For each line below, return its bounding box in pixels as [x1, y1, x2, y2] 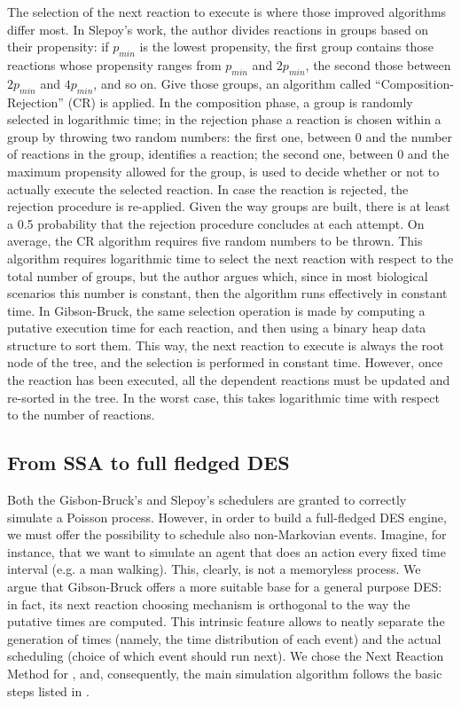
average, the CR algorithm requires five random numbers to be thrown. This [7, 231, 423, 250]
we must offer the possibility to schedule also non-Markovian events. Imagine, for [7, 525, 447, 544]
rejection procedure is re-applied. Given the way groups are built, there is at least [7, 197, 450, 216]
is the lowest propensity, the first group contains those [139, 37, 434, 56]
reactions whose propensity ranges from [7, 55, 222, 74]
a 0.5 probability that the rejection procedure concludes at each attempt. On [7, 214, 425, 232]
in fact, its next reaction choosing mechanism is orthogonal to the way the [7, 594, 410, 613]
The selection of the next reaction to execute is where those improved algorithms [7, 3, 447, 20]
